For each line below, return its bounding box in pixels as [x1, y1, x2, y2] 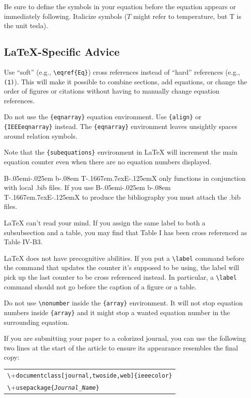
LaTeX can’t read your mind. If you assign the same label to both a [4, 218, 205, 228]
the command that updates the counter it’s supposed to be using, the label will [4, 262, 239, 272]
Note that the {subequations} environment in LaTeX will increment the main [4, 147, 238, 157]
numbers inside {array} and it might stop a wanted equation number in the [4, 307, 230, 317]
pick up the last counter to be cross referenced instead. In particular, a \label [4, 272, 237, 282]
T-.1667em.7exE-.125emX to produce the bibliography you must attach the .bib [4, 191, 241, 202]
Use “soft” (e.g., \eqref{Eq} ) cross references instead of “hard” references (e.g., [4, 66, 240, 77]
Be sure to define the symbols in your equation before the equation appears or [4, 1, 236, 11]
